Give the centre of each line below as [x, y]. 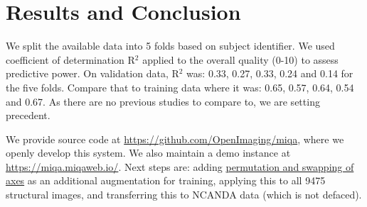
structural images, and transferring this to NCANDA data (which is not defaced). [184, 195]
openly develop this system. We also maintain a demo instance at [148, 153]
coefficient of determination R [70, 59]
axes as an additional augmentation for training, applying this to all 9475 [166, 180]
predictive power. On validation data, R [92, 73]
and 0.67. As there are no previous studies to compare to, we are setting [163, 101]
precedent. [28, 115]
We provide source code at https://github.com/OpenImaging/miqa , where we [175, 139]
